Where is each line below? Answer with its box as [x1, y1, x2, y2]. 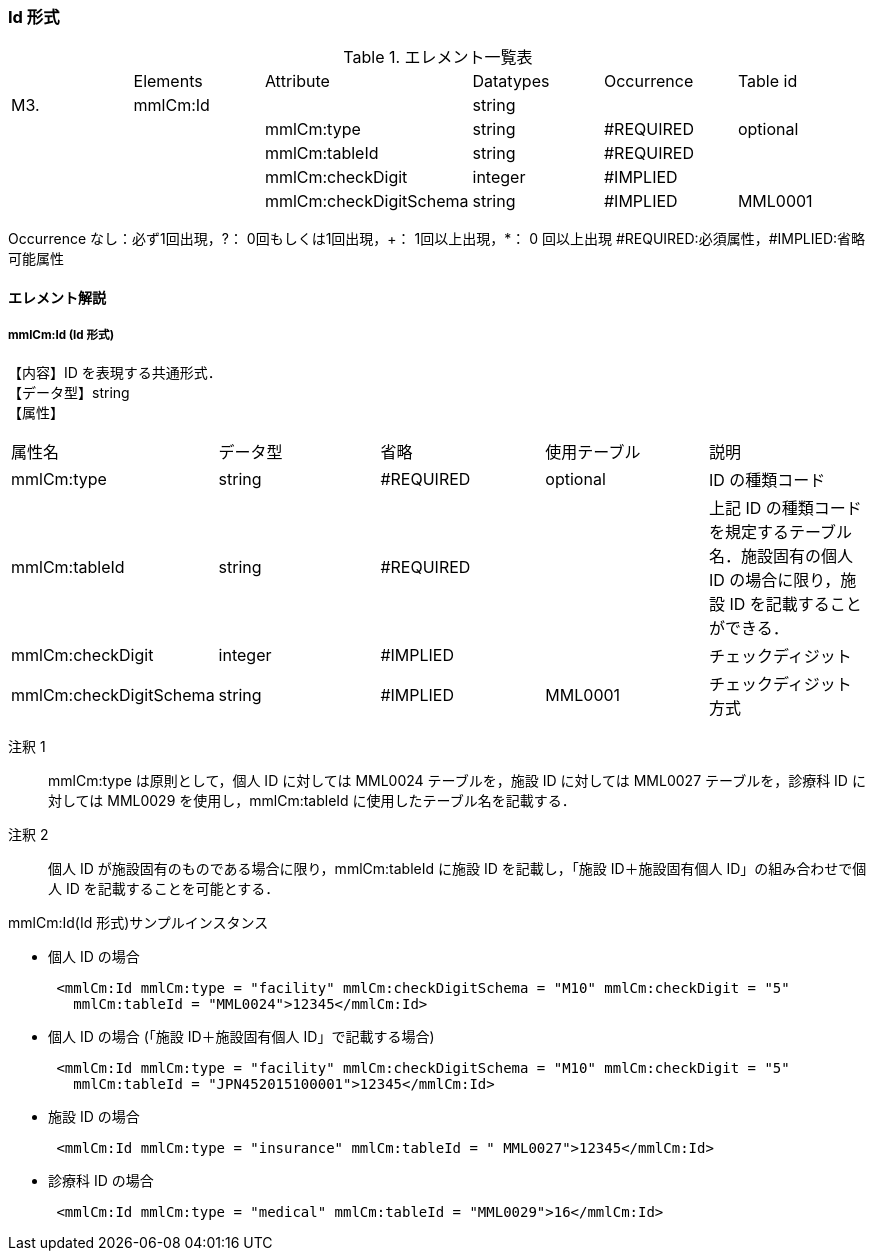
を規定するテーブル [708, 521, 853, 542]
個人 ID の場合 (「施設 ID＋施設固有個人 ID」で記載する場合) [48, 1027, 435, 1045]
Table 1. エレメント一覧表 [343, 47, 533, 68]
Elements [133, 71, 203, 92]
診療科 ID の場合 [48, 1171, 154, 1189]
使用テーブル [545, 441, 641, 462]
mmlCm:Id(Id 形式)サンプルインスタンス [8, 913, 269, 931]
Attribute [264, 71, 330, 92]
